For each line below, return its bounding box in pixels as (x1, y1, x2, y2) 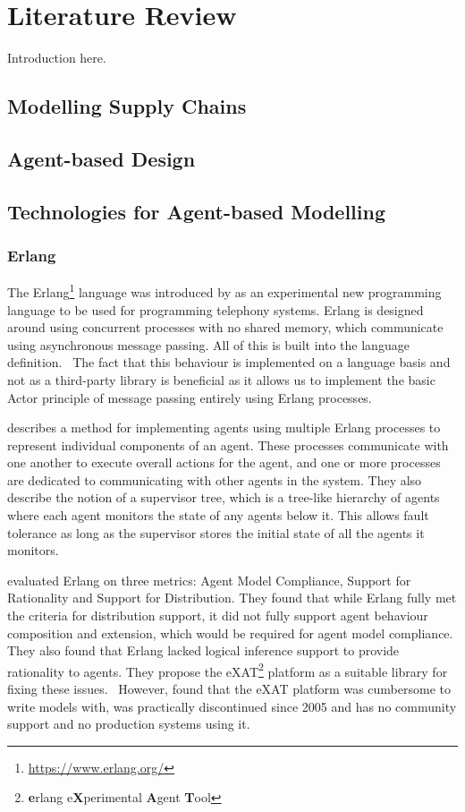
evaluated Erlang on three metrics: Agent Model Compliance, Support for (7, 570, 411, 589)
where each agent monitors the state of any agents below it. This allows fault (7, 506, 429, 525)
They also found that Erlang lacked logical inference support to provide (7, 641, 400, 660)
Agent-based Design (7, 144, 196, 172)
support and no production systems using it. (7, 714, 250, 733)
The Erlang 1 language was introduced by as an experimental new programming (7, 280, 442, 301)
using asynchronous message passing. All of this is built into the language (7, 335, 410, 354)
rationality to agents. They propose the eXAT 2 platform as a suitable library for (7, 659, 448, 680)
